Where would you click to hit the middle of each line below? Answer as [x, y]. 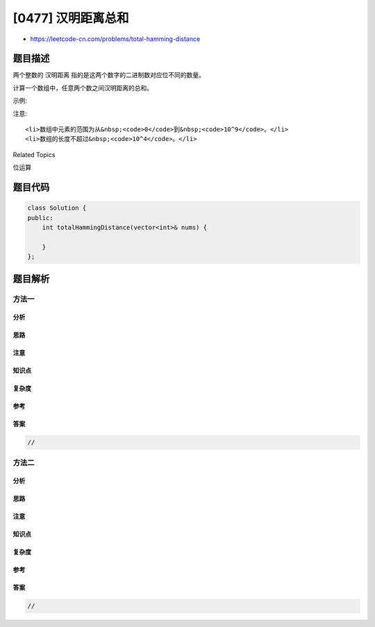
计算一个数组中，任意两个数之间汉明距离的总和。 [83, 87]
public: [40, 218]
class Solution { [57, 208]
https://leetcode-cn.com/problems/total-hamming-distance [115, 39]
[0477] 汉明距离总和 [71, 18]
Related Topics [34, 154]
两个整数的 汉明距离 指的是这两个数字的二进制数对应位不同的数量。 [109, 75]
